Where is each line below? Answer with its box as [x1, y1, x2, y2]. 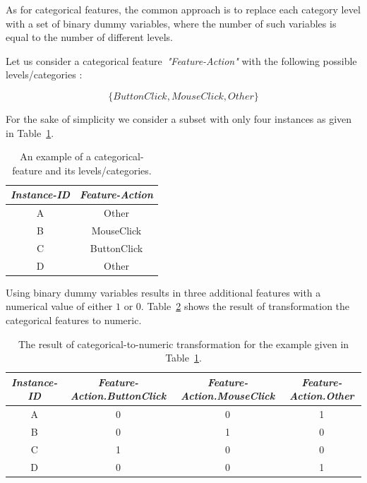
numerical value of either [6, 299, 113, 314]
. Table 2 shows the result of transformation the [140, 299, 350, 314]
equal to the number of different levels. [6, 30, 173, 44]
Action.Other [289, 388, 354, 403]
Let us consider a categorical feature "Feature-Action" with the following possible [6, 53, 357, 68]
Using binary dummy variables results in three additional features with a [6, 285, 321, 299]
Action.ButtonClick [70, 388, 167, 403]
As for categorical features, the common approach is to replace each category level [6, 2, 361, 16]
